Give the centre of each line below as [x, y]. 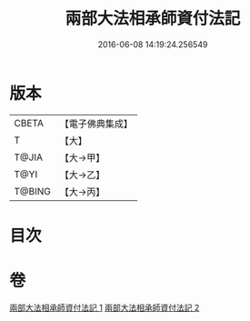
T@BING [33, 191]
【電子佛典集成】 [96, 124]
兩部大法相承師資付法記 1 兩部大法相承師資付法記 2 [105, 307]
